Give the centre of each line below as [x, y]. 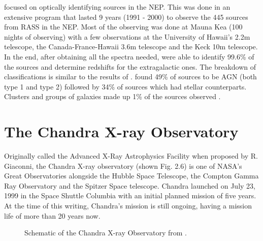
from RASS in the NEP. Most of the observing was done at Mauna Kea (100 [123, 27]
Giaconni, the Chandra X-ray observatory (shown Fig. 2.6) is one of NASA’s [123, 165]
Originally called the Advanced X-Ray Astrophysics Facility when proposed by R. [131, 156]
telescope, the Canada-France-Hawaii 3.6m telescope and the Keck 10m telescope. [131, 47]
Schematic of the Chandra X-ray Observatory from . [106, 233]
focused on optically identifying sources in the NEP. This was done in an [117, 7]
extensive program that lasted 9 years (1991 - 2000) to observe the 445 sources [126, 17]
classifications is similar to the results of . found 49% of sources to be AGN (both [130, 77]
